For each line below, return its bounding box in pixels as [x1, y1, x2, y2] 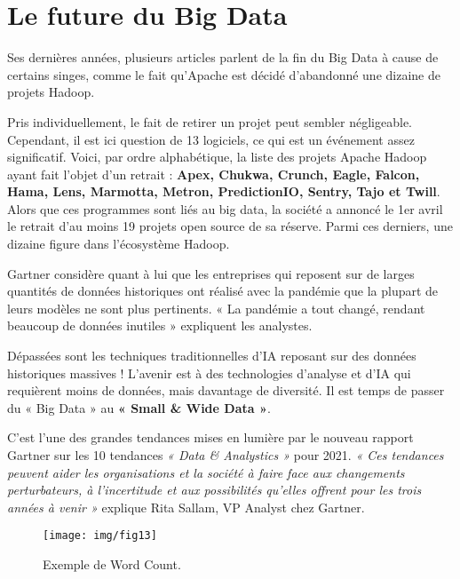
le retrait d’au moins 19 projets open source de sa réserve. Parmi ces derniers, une [7, 217, 453, 235]
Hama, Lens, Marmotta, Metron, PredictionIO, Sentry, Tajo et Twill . [7, 182, 440, 201]
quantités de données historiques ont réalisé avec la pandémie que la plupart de [7, 282, 439, 300]
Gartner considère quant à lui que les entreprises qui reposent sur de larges [7, 264, 415, 282]
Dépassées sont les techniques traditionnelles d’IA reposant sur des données [7, 346, 416, 365]
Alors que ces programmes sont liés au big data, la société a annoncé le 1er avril [7, 199, 443, 218]
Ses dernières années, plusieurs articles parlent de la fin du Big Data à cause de [7, 48, 439, 67]
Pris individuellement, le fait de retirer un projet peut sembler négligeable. [7, 112, 413, 131]
